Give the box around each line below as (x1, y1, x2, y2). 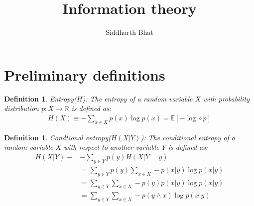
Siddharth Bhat (106, 27, 153, 37)
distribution (4, 103, 39, 113)
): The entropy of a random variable (82, 93, 193, 103)
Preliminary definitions (4, 64, 165, 85)
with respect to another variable (64, 142, 159, 152)
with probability (203, 93, 250, 103)
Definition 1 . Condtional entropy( (4, 132, 111, 142)
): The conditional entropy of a (140, 132, 235, 142)
